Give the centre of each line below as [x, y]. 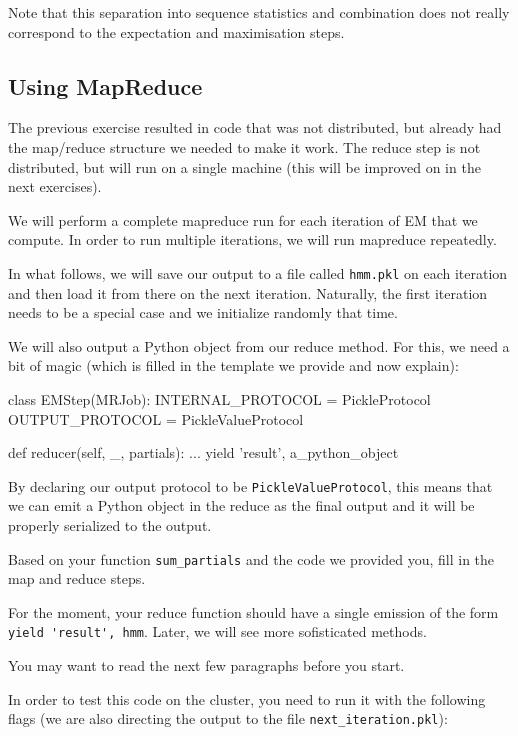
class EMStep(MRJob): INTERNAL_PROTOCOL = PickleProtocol [219, 398]
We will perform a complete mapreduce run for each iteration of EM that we [243, 219]
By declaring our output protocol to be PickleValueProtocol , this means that [250, 485]
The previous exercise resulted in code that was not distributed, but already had [255, 127]
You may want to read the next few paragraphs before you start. [206, 665]
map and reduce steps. [77, 578]
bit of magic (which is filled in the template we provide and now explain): [233, 365]
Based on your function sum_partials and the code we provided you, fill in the [251, 558]
